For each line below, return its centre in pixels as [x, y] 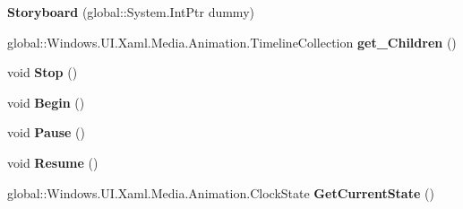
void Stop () [43, 72]
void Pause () [46, 132]
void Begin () [46, 102]
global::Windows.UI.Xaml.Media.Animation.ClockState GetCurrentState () [221, 192]
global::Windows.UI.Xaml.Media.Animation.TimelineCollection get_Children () [232, 42]
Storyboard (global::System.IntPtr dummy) [131, 12]
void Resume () [53, 162]
